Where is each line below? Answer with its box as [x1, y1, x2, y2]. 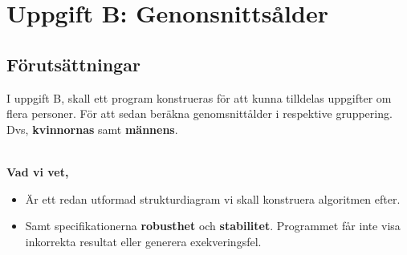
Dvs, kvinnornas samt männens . [6, 120, 178, 137]
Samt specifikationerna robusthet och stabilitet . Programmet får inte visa [25, 217, 401, 234]
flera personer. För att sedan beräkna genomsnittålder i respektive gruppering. [6, 105, 393, 122]
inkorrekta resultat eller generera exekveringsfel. [25, 233, 262, 249]
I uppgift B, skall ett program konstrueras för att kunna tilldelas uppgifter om [6, 89, 392, 106]
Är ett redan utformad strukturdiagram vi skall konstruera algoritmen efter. [25, 190, 401, 207]
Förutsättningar [6, 51, 140, 76]
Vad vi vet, [6, 163, 69, 180]
